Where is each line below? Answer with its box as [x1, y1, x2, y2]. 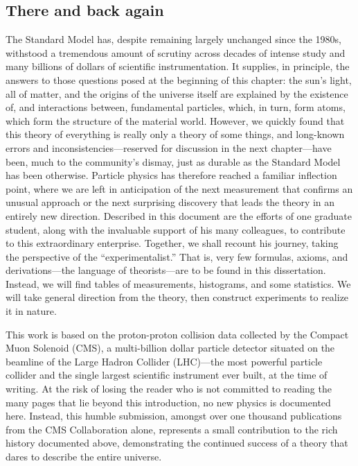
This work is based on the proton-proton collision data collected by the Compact [6, 327, 349, 341]
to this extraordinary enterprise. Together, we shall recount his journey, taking [6, 236, 339, 250]
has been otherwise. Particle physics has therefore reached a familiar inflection [6, 168, 337, 182]
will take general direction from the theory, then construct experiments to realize [6, 290, 349, 304]
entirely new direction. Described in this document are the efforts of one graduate [6, 208, 352, 223]
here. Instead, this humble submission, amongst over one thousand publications [6, 408, 342, 423]
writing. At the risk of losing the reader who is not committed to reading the [6, 381, 332, 396]
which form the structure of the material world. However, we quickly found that [6, 113, 345, 128]
